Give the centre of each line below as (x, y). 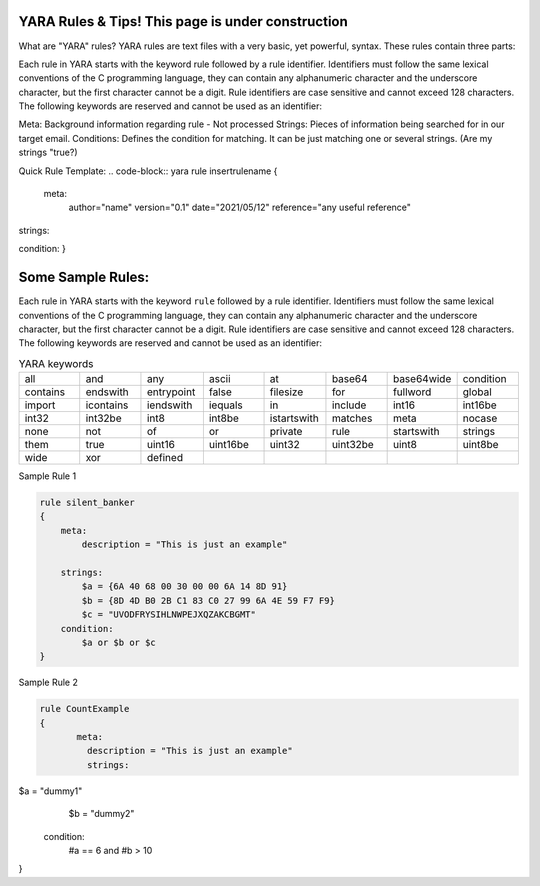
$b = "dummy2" (101, 814)
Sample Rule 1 (47, 476)
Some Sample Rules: (84, 277)
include (349, 405)
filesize (286, 392)
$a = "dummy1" (50, 791)
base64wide (422, 379)
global (477, 392)
